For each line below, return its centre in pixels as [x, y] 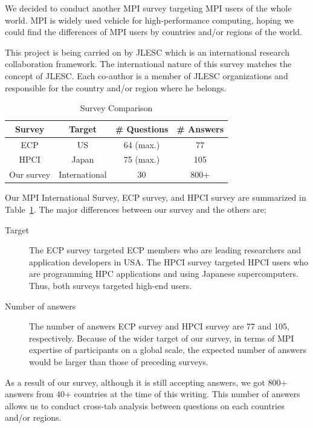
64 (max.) [142, 144]
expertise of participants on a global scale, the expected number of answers [168, 350]
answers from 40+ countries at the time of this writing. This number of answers [153, 394]
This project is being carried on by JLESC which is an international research [147, 52]
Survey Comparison [116, 108]
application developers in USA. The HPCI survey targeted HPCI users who [169, 261]
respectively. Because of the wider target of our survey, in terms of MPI [162, 338]
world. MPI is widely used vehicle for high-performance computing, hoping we [150, 20]
